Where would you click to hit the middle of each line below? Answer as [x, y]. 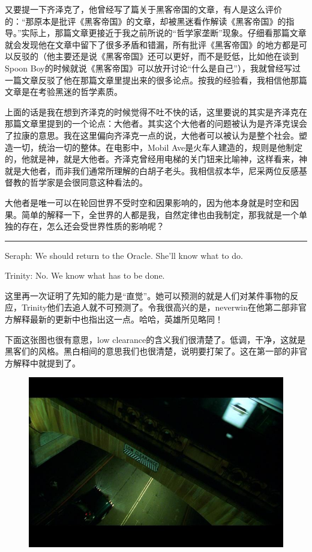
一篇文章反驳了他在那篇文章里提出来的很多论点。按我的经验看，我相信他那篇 [156, 80]
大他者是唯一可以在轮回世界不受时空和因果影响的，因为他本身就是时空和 [148, 202]
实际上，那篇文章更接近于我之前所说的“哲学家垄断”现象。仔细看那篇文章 [164, 33]
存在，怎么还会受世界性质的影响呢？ [93, 226]
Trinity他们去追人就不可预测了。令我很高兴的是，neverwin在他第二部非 [160, 307]
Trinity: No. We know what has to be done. [85, 275]
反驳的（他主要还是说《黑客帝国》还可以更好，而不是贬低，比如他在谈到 [156, 56]
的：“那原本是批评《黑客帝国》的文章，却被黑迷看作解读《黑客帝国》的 [145, 21]
